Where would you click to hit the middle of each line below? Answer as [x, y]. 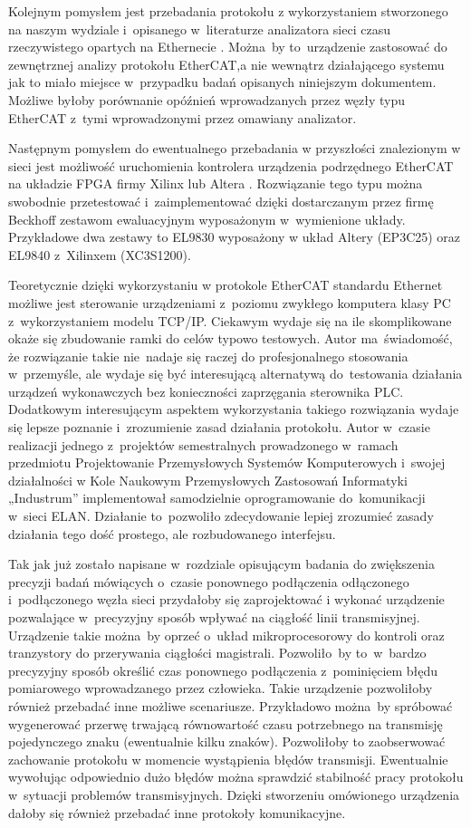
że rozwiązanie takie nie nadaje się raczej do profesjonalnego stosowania [208, 356]
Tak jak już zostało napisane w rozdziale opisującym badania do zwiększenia [221, 564]
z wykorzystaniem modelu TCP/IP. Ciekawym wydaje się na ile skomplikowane [230, 320]
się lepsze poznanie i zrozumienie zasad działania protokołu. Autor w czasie [219, 427]
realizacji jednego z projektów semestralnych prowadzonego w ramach [203, 444]
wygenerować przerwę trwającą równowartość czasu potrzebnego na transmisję [226, 723]
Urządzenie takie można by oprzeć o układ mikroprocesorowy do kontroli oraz [226, 635]
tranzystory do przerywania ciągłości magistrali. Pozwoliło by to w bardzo [217, 653]
